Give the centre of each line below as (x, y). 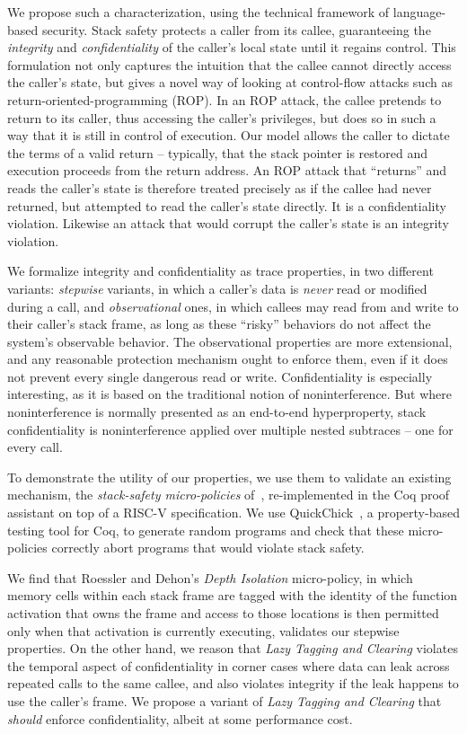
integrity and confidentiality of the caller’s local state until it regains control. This (232, 47)
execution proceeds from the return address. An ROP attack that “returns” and (227, 170)
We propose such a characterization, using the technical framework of (198, 12)
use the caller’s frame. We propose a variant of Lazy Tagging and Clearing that (225, 700)
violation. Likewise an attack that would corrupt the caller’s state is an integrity (228, 223)
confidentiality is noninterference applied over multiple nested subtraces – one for (230, 429)
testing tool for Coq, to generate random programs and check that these (206, 530)
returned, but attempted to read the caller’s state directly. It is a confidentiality (227, 205)
